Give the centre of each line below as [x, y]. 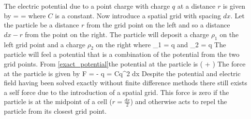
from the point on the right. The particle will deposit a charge [117, 34]
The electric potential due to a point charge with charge [87, 6]
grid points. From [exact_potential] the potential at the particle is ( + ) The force [125, 63]
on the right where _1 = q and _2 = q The [161, 44]
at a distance [196, 6]
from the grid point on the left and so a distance [158, 25]
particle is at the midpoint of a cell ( [58, 101]
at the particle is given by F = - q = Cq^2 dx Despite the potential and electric [122, 73]
